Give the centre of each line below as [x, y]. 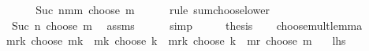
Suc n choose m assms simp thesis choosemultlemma [187, 25]
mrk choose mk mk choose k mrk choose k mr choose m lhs [176, 40]
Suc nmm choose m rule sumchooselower [153, 9]
